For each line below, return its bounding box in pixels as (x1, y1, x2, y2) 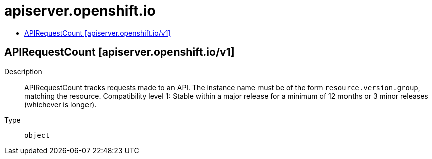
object (24, 131, 50, 139)
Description (4, 67, 42, 76)
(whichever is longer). (24, 100, 97, 109)
